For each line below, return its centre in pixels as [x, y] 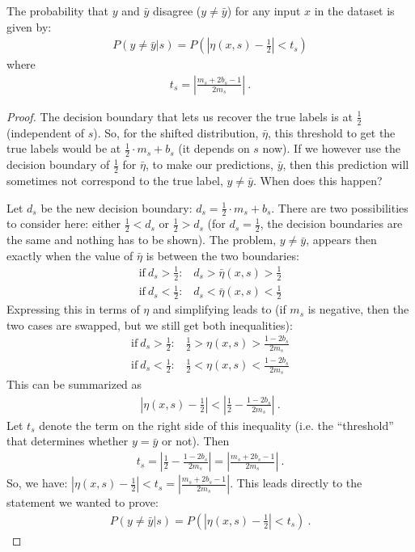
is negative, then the [358, 309]
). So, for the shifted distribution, [176, 132]
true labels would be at [64, 148]
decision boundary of [58, 164]
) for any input [264, 11]
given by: [29, 26]
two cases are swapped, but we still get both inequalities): [150, 324]
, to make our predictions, [210, 164]
